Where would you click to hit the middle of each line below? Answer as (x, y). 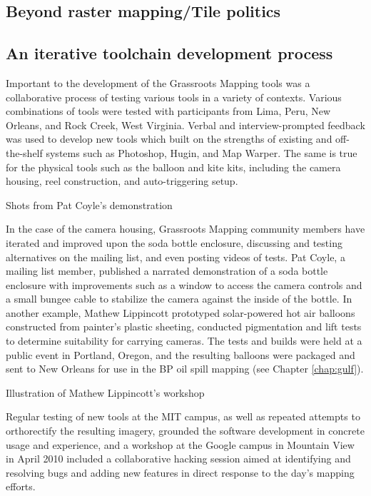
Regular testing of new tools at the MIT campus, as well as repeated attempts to (183, 416)
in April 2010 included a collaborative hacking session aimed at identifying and (178, 459)
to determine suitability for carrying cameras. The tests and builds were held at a (184, 341)
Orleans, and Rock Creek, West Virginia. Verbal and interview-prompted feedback (185, 125)
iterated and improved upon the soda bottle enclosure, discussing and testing (174, 242)
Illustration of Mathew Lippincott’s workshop (105, 392)
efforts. (21, 486)
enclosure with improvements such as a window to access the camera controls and (184, 284)
